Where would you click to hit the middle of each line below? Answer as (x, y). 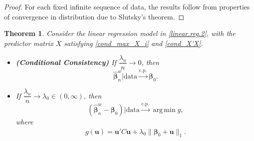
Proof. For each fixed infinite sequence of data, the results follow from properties (127, 6)
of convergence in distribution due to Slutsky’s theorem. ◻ (94, 16)
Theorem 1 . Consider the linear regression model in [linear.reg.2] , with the (120, 33)
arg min (164, 110)
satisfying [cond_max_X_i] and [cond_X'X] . (133, 43)
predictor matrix (29, 43)
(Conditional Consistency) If (66, 62)
